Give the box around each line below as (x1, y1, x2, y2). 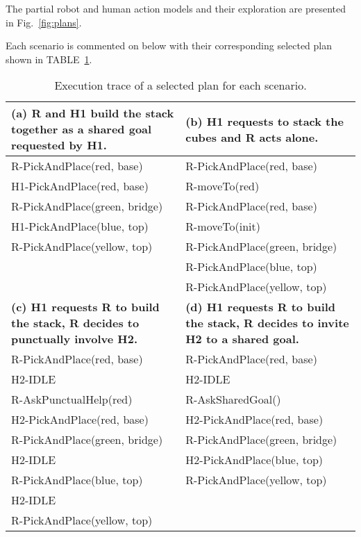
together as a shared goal (11, 121, 152, 138)
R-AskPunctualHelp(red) (11, 391, 133, 408)
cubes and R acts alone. (185, 129, 319, 145)
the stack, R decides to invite (185, 315, 349, 331)
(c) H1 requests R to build (11, 299, 160, 315)
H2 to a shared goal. (185, 331, 299, 347)
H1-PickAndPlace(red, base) (11, 178, 149, 195)
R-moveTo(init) (185, 218, 260, 235)
